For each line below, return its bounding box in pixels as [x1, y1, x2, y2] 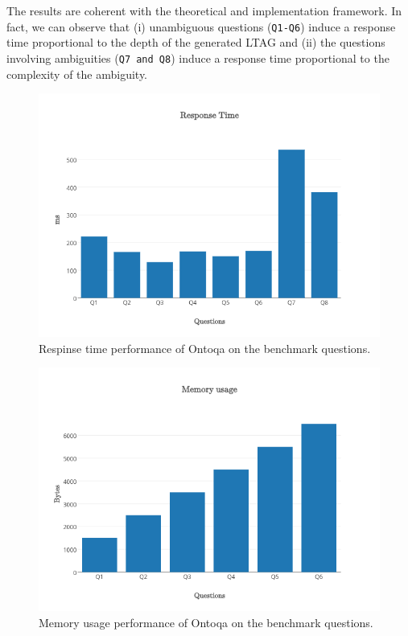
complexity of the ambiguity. [6, 65, 148, 82]
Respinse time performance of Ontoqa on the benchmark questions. [39, 339, 371, 356]
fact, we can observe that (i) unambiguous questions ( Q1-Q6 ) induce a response [6, 18, 396, 35]
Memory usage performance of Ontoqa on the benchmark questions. [39, 613, 373, 630]
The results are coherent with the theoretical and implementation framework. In [6, 2, 402, 18]
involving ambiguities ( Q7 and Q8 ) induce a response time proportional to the [6, 49, 389, 66]
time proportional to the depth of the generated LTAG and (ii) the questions [6, 34, 385, 51]
